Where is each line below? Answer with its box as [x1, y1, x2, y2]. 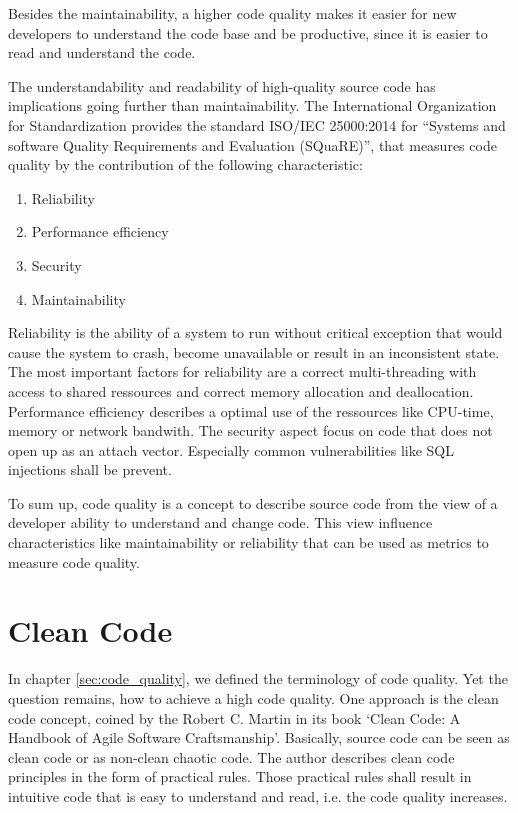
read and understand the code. [8, 42, 196, 63]
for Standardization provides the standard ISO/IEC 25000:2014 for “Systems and [8, 114, 506, 135]
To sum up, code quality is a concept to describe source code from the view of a [8, 492, 498, 513]
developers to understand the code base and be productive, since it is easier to [8, 22, 488, 43]
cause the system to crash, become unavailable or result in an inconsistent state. [8, 341, 500, 362]
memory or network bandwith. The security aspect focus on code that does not [8, 420, 493, 441]
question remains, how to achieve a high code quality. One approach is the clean [8, 687, 499, 708]
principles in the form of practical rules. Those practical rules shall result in [8, 766, 472, 787]
